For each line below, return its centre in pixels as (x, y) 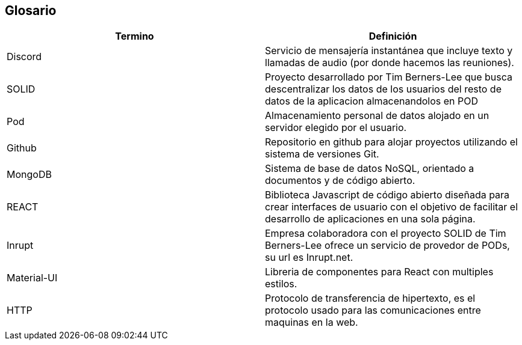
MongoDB (29, 175)
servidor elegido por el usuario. (336, 128)
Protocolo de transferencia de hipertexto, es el (370, 298)
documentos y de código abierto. (340, 181)
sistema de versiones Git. (322, 154)
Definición (393, 36)
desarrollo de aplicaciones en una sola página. (370, 219)
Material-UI (32, 278)
